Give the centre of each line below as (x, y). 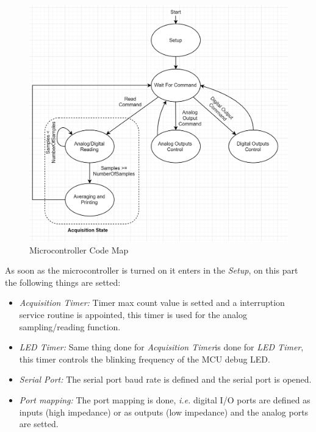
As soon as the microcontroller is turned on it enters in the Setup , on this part (152, 270)
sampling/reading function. (70, 326)
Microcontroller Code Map (79, 250)
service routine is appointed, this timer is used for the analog (133, 314)
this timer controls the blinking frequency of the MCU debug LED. (145, 359)
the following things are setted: (63, 282)
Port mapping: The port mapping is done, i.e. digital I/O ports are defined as (165, 399)
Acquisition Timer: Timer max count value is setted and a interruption (152, 303)
